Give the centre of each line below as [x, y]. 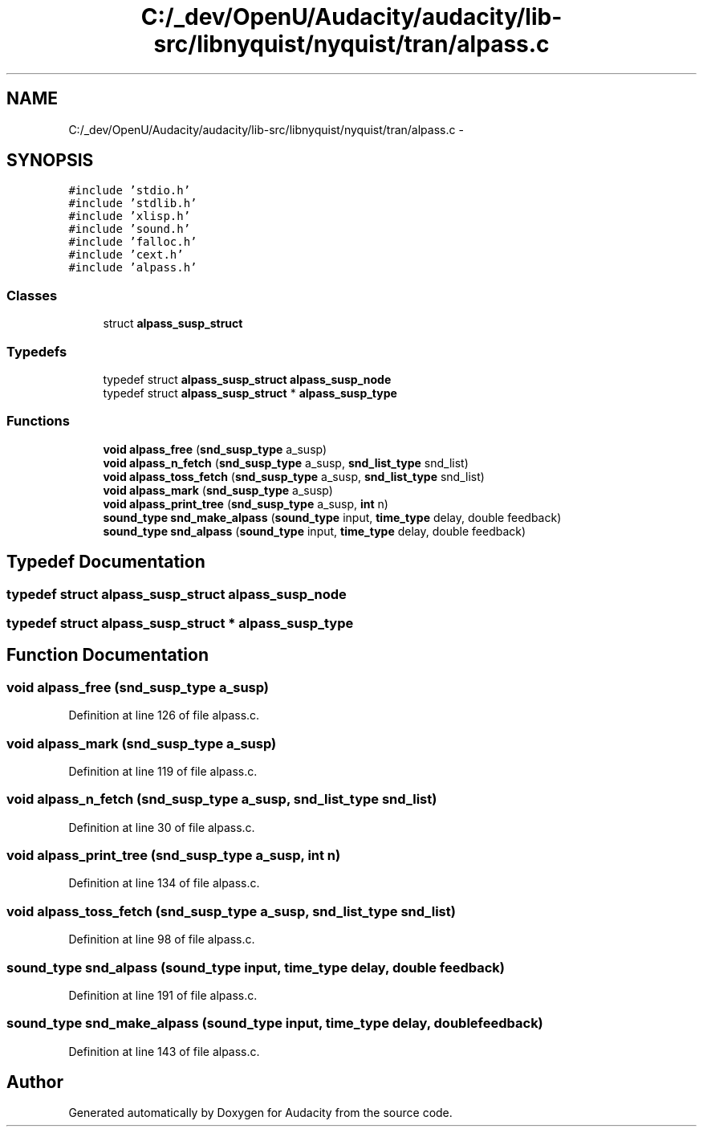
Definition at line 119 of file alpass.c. [163, 771]
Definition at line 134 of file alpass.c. [164, 883]
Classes [32, 295]
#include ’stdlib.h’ [133, 204]
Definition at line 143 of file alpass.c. [164, 1051]
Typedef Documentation [106, 562]
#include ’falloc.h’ [133, 242]
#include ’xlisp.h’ [130, 216]
